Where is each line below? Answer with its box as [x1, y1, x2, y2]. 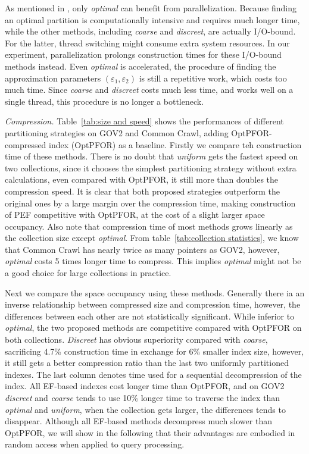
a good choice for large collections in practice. [5, 267, 171, 279]
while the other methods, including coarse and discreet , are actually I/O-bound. [5, 25, 296, 37]
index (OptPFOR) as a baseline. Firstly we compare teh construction [49, 138, 302, 151]
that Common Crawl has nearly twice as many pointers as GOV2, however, [5, 243, 280, 255]
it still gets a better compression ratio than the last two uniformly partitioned [5, 356, 289, 369]
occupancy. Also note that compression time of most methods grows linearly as [5, 220, 293, 232]
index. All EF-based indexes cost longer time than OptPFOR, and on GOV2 [5, 380, 285, 392]
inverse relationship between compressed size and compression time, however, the [5, 298, 301, 311]
